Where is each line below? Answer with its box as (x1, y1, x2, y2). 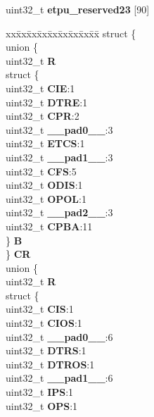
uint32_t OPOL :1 (6, 191, 86, 206)
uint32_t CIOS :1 (6, 316, 82, 330)
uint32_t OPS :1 (6, 398, 78, 413)
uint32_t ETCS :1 (6, 136, 85, 151)
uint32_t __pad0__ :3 (6, 122, 113, 137)
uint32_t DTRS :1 (6, 343, 86, 358)
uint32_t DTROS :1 (6, 356, 95, 371)
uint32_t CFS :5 (6, 163, 77, 178)
